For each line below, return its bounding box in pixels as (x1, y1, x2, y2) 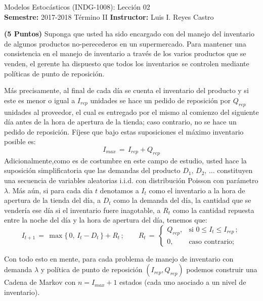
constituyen (217, 165, 253, 176)
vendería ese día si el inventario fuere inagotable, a (4, 204, 161, 215)
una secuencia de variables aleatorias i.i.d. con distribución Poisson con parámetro (4, 175, 258, 185)
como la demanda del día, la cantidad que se (113, 195, 251, 205)
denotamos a (100, 185, 139, 195)
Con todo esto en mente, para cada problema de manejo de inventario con (4, 253, 234, 264)
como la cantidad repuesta (172, 204, 254, 215)
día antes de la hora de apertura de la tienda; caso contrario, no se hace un (4, 116, 237, 127)
